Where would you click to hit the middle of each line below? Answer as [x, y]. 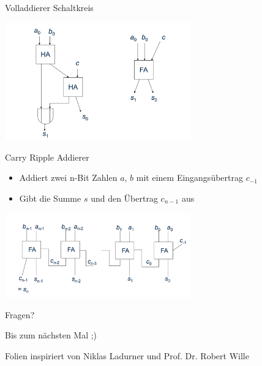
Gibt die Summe [50, 198]
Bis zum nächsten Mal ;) [51, 335]
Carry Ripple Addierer [47, 157]
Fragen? [20, 314]
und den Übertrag [124, 198]
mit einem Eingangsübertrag [189, 177]
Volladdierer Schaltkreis [49, 7]
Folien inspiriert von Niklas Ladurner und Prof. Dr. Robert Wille [127, 356]
